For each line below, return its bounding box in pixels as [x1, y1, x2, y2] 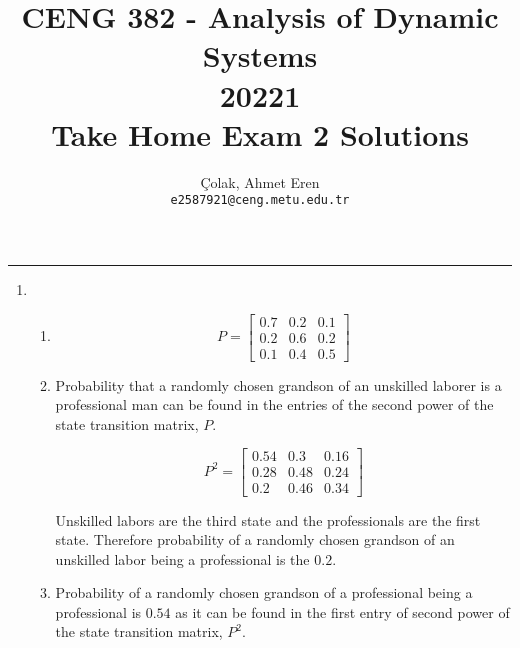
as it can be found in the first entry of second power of [175, 601, 510, 622]
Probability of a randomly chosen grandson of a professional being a [55, 582, 473, 603]
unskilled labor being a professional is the [55, 548, 310, 569]
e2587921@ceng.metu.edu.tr [170, 193, 350, 208]
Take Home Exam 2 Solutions [51, 113, 469, 154]
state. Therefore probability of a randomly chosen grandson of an [55, 529, 455, 550]
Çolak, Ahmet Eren [200, 171, 320, 192]
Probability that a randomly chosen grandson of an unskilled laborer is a [55, 374, 502, 395]
